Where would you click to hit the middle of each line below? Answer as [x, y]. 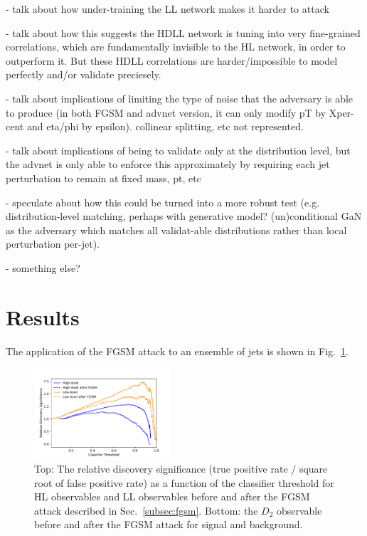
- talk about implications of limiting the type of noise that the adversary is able [180, 98]
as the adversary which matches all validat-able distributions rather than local [176, 230]
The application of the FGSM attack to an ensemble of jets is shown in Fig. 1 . [177, 351]
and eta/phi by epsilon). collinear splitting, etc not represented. [165, 126]
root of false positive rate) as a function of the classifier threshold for [184, 482]
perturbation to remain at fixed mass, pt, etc [103, 178]
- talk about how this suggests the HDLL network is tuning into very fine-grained [183, 32]
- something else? [43, 267]
